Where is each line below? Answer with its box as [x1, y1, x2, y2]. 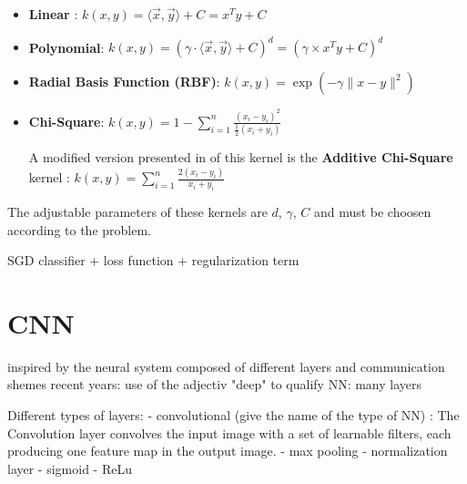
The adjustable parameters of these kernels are [7, 201, 268, 221]
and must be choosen [313, 201, 431, 221]
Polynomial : [28, 37, 105, 57]
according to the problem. [7, 220, 151, 239]
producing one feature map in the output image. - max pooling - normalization [7, 441, 448, 460]
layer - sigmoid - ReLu [7, 458, 132, 478]
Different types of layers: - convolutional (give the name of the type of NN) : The [7, 406, 460, 425]
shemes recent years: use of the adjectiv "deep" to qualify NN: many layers [7, 375, 422, 394]
